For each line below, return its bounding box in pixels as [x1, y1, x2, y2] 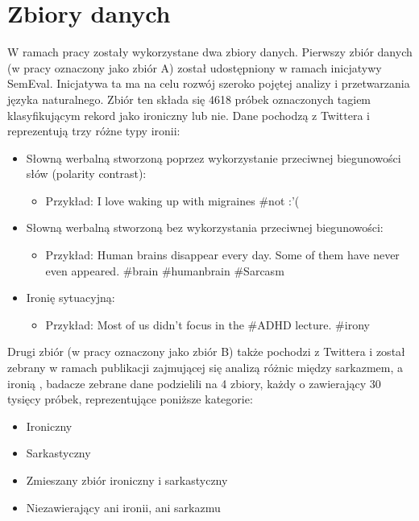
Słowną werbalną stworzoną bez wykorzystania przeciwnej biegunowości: [26, 219, 384, 236]
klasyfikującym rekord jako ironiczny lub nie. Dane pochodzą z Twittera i [7, 106, 371, 123]
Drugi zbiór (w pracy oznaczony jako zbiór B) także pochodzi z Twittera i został [7, 343, 405, 360]
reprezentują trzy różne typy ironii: [7, 122, 180, 139]
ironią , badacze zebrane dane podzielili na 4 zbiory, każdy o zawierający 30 [7, 374, 381, 391]
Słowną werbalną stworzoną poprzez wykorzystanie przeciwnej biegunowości [26, 149, 401, 166]
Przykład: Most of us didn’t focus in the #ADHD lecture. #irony [45, 316, 370, 333]
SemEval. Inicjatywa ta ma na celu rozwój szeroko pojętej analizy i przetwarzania [7, 75, 410, 92]
